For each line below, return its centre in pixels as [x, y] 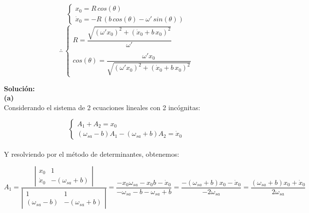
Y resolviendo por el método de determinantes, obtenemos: [92, 154]
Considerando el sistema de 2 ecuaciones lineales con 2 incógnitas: [102, 107]
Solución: [19, 88]
